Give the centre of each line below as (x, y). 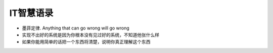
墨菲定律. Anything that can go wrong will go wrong (76, 28)
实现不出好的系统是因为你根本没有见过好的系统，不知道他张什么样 (90, 34)
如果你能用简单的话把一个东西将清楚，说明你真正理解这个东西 (86, 42)
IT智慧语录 (31, 13)
